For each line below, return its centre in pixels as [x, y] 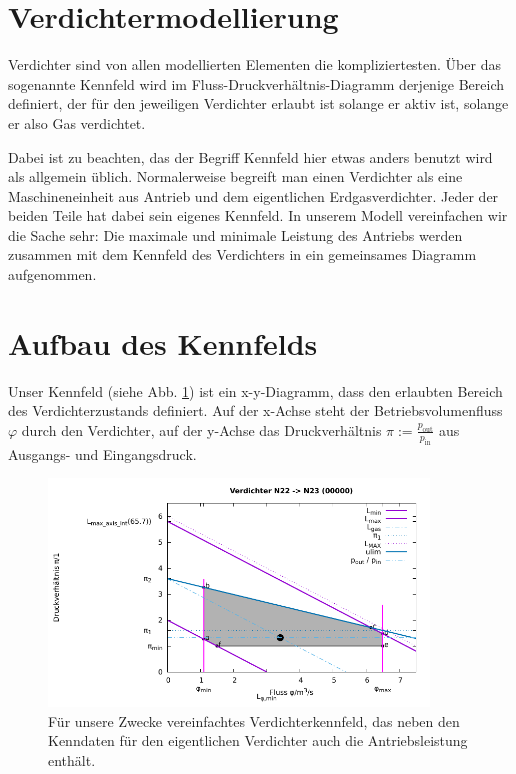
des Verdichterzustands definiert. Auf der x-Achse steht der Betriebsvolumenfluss [255, 410]
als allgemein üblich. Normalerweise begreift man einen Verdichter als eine [235, 176]
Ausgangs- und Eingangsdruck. [102, 453]
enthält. [72, 760]
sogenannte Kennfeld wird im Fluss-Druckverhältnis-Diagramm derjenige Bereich [256, 83]
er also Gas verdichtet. [77, 122]
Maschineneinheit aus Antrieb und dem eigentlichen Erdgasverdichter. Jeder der [253, 195]
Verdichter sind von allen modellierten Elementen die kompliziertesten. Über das [254, 64]
